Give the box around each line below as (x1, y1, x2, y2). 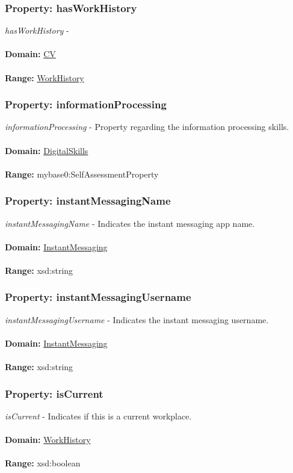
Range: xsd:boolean (5, 457, 81, 469)
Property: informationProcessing (5, 97, 167, 112)
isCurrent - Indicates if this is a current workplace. (5, 409, 192, 422)
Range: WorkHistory (5, 71, 84, 84)
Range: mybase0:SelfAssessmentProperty (5, 167, 159, 180)
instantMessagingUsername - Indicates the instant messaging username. (5, 313, 269, 326)
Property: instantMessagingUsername (5, 289, 191, 305)
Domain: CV (5, 48, 56, 60)
